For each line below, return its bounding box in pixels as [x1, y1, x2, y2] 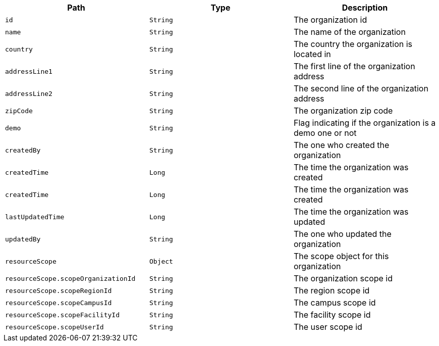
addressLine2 [5, 89, 52, 97]
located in [293, 49, 331, 59]
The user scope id [293, 322, 362, 332]
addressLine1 [5, 67, 52, 75]
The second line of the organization [293, 83, 428, 93]
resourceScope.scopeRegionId [5, 286, 112, 294]
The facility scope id [293, 310, 371, 320]
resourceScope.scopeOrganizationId [5, 274, 136, 282]
